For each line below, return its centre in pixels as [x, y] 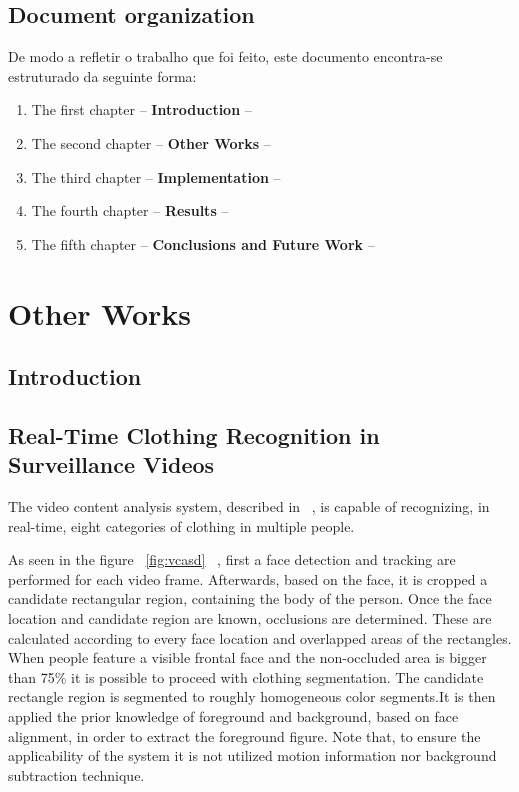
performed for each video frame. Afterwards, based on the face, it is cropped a [248, 578]
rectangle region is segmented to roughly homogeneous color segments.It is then [252, 696]
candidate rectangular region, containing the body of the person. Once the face [250, 598]
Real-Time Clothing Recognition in [194, 434]
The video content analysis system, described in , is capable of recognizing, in [249, 506]
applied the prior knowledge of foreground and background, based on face [233, 716]
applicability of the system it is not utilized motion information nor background [252, 755]
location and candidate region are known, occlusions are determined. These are [250, 618]
